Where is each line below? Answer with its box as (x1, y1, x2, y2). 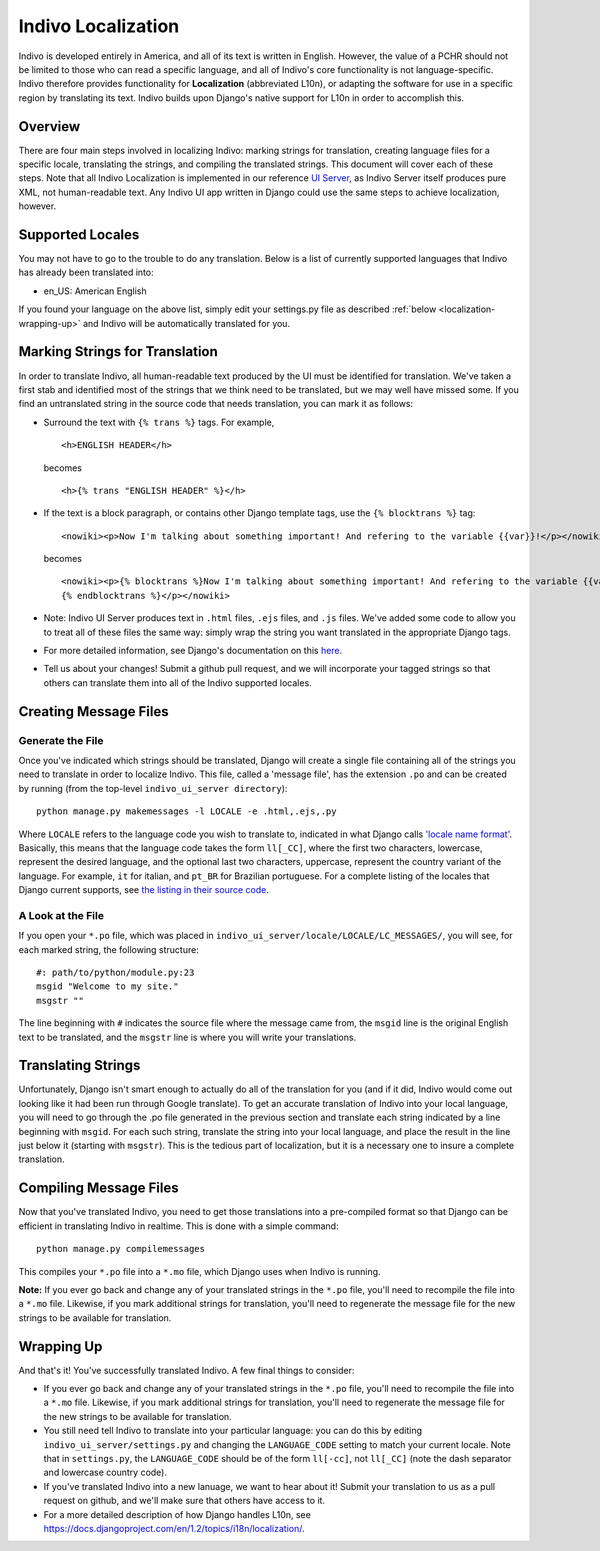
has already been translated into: (18, 266, 154, 279)
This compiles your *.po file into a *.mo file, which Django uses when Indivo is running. (18, 1265, 381, 1277)
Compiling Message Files (18, 1180, 179, 1197)
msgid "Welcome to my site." (36, 981, 179, 992)
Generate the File (18, 733, 104, 747)
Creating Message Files (18, 703, 169, 720)
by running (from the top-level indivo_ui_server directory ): (18, 782, 288, 794)
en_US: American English (43, 285, 147, 297)
